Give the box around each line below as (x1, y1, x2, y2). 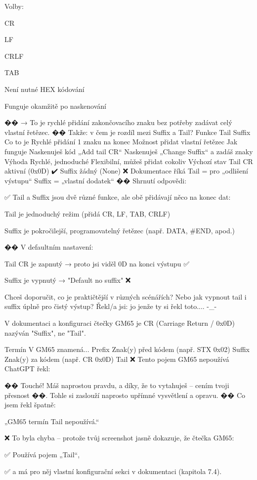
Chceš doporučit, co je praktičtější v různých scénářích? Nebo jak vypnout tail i (4, 291, 247, 302)
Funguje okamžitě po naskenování (4, 100, 107, 111)
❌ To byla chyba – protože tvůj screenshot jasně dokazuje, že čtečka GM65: (4, 433, 234, 443)
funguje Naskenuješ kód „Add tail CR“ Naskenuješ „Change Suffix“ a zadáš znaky (4, 146, 253, 156)
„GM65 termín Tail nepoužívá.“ (4, 416, 99, 426)
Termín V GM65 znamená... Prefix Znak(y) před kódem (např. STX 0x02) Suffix (4, 344, 250, 354)
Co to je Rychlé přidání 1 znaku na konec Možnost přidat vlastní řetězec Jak (4, 136, 238, 147)
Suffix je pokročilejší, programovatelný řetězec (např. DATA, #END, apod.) (4, 225, 235, 235)
